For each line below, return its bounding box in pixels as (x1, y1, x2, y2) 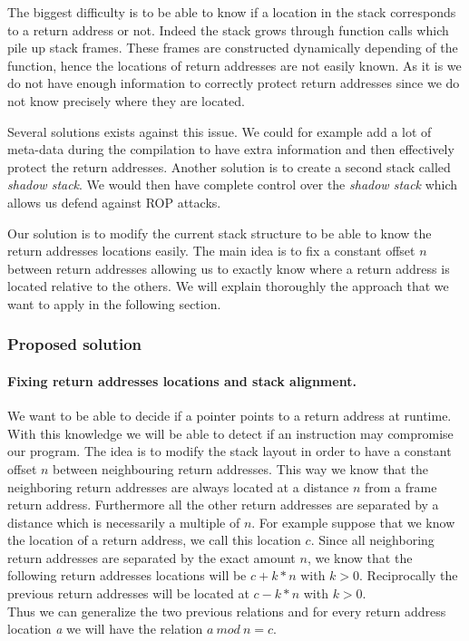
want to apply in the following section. (7, 294, 221, 313)
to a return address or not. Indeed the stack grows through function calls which (7, 20, 449, 39)
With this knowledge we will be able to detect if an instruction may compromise (7, 423, 454, 442)
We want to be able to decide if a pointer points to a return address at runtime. (7, 406, 452, 425)
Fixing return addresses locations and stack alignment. (7, 371, 357, 390)
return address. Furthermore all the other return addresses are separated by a (7, 495, 439, 514)
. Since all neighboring (310, 530, 435, 549)
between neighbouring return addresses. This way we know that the (53, 459, 428, 478)
